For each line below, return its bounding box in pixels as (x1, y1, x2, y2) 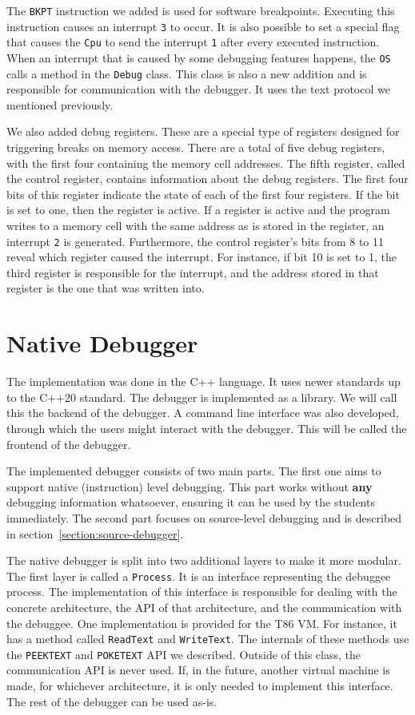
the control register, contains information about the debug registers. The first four (6, 170, 409, 187)
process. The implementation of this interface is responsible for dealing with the (6, 583, 397, 600)
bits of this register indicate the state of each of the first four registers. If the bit (6, 185, 400, 202)
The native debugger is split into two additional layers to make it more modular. (6, 552, 401, 569)
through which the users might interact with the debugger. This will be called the (6, 419, 407, 436)
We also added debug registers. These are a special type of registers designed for (6, 123, 400, 140)
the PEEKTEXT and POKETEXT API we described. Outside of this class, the (6, 645, 361, 662)
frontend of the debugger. (6, 435, 131, 452)
